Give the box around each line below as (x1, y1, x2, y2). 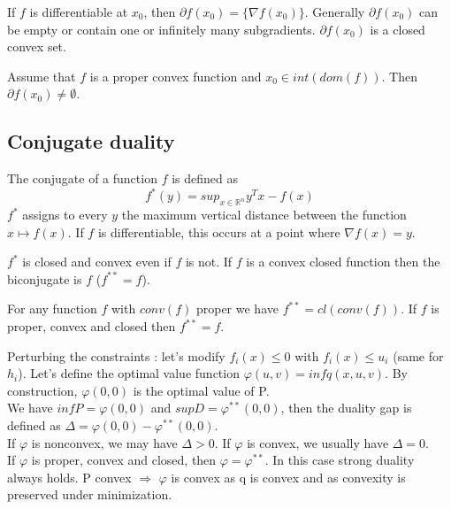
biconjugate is (7, 269, 82, 288)
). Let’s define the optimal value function (18, 364, 240, 382)
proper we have (195, 299, 279, 318)
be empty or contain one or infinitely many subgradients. (7, 19, 316, 38)
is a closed (370, 19, 425, 38)
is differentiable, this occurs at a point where (97, 222, 340, 241)
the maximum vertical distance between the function (121, 205, 407, 224)
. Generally (304, 3, 365, 20)
